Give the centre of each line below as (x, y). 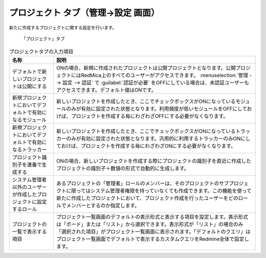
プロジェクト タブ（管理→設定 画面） (84, 13)
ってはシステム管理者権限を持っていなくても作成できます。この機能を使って (164, 191)
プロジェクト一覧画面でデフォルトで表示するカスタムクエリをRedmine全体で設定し (153, 239)
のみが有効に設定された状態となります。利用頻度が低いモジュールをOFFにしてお (159, 109)
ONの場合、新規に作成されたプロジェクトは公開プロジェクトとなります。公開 (146, 68)
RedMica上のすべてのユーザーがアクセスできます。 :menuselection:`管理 (165, 75)
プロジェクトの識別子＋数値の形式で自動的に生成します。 (123, 168)
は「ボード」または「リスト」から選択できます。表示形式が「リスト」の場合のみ (150, 224)
